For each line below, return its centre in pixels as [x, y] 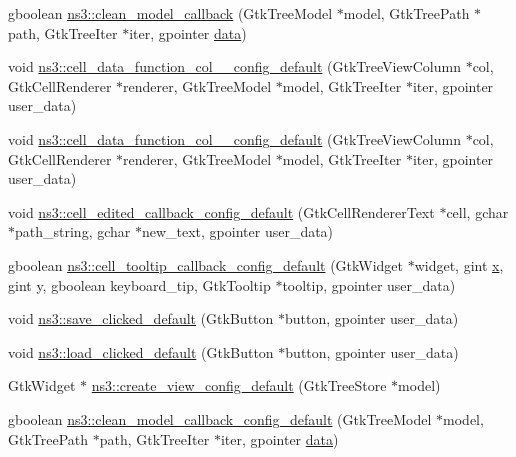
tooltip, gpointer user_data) [369, 284]
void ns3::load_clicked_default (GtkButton [141, 351]
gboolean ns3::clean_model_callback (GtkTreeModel [170, 13]
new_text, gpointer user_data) [237, 231]
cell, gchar [477, 211]
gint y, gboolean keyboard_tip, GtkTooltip [139, 284]
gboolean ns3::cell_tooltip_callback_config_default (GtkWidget [205, 264]
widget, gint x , [459, 264]
